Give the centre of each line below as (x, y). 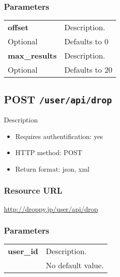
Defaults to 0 (86, 41)
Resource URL (33, 190)
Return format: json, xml (52, 168)
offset (18, 27)
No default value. (75, 265)
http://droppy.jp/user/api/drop (51, 208)
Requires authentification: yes (59, 136)
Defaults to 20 (88, 70)
